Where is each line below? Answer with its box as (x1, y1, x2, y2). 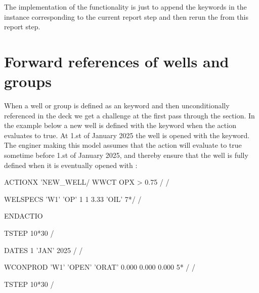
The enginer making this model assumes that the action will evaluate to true (4, 140, 242, 150)
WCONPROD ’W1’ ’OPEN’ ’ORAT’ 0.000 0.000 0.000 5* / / (4, 262, 196, 272)
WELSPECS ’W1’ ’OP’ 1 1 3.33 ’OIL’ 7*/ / (4, 193, 142, 204)
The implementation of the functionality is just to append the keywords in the (4, 2, 247, 12)
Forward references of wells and (4, 51, 229, 71)
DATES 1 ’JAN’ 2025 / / (4, 244, 83, 255)
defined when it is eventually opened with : (4, 159, 138, 170)
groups (4, 71, 52, 92)
